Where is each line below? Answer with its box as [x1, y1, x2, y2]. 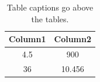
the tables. [31, 12, 69, 25]
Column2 [54, 33, 92, 45]
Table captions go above [6, 1, 94, 13]
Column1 [9, 33, 46, 45]
